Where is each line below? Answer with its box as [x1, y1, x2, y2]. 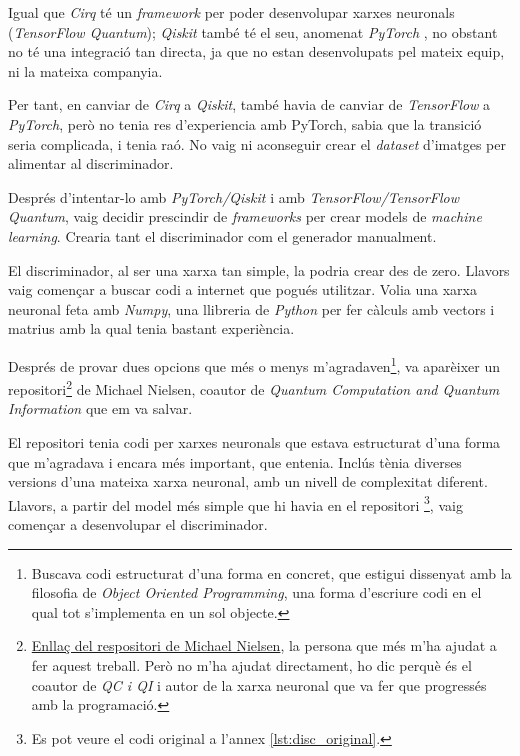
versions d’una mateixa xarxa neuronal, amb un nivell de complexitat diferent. [8, 471, 488, 492]
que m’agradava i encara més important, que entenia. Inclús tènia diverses [8, 451, 462, 472]
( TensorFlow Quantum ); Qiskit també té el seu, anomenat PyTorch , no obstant [8, 21, 498, 42]
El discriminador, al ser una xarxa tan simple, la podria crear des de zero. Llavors [8, 259, 510, 280]
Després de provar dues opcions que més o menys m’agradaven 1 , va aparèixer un [8, 352, 501, 376]
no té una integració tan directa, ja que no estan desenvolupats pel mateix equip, [8, 41, 505, 62]
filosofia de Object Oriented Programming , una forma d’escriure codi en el [31, 582, 482, 603]
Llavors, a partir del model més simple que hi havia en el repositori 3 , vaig [8, 491, 463, 515]
